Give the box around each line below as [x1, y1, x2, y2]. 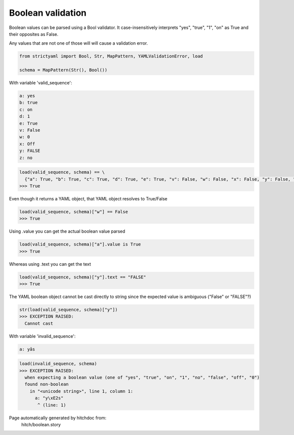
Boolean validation [9, 7, 87, 18]
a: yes [19, 93, 35, 99]
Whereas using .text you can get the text [9, 261, 91, 267]
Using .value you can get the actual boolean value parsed [9, 228, 125, 234]
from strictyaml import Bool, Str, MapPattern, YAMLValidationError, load [19, 54, 203, 59]
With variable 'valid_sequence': [9, 80, 72, 86]
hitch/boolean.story [21, 422, 61, 428]
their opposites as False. [9, 31, 59, 37]
